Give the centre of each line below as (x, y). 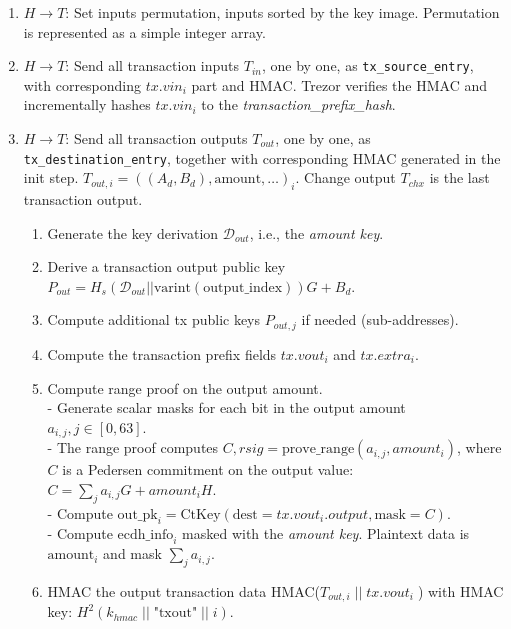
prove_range (318, 449)
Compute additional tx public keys (154, 319)
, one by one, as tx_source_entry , (367, 65)
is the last (459, 177)
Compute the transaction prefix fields (162, 353)
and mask (132, 553)
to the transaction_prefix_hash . (298, 104)
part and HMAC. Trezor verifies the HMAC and (339, 84)
